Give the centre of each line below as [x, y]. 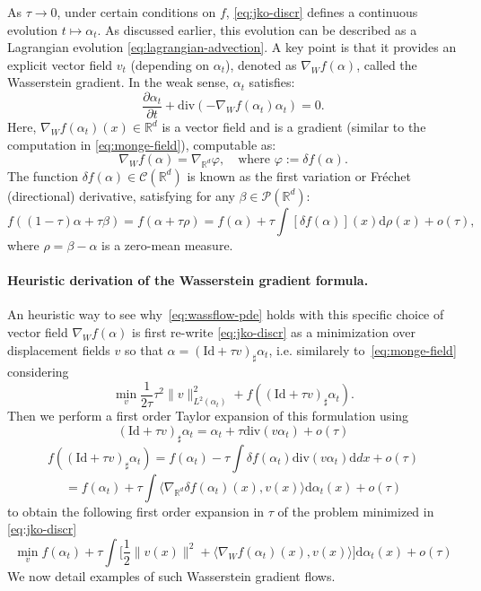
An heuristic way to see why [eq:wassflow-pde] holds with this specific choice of [226, 314]
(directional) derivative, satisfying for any [121, 195]
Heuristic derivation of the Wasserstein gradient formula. [188, 280]
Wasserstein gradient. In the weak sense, [118, 82]
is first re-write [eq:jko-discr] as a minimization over [274, 331]
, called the [387, 64]
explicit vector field [60, 64]
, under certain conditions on [136, 12]
